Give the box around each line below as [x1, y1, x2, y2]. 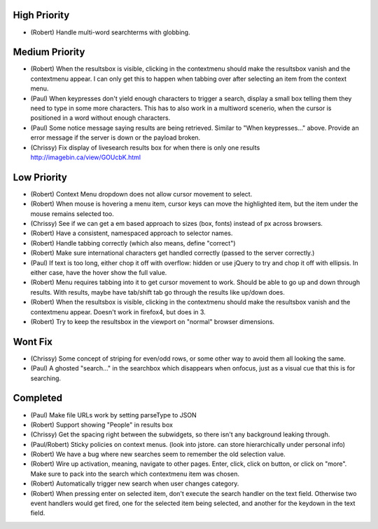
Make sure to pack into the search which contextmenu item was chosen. [30, 469, 240, 478]
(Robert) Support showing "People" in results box [30, 420, 173, 429]
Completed [13, 392, 63, 404]
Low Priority [13, 171, 68, 183]
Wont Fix [13, 335, 52, 347]
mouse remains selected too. [30, 209, 115, 217]
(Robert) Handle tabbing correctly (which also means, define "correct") [30, 239, 236, 247]
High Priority [13, 9, 70, 21]
